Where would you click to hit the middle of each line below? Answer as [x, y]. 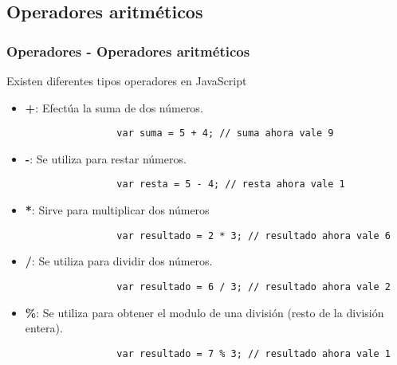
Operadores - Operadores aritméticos [128, 51]
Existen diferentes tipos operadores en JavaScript [127, 80]
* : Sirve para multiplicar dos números [117, 210]
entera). [44, 328]
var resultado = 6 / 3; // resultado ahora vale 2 [254, 287]
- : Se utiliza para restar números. [106, 158]
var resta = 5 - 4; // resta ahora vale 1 [231, 184]
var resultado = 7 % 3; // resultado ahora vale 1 [254, 353]
